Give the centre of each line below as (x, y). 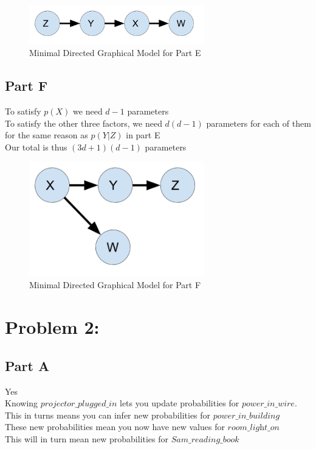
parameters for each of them (259, 123)
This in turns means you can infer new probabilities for (108, 415)
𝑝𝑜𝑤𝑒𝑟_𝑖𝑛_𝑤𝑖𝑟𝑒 (268, 404)
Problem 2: (52, 327)
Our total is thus (36, 147)
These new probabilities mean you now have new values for (115, 427)
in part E (143, 135)
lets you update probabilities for (179, 403)
